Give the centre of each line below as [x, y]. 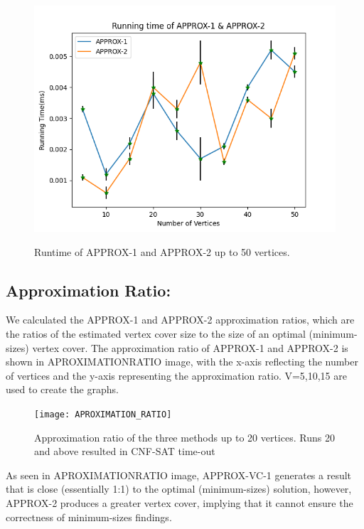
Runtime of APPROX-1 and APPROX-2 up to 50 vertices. [162, 251]
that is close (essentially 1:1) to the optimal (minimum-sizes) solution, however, [179, 489]
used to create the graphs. [62, 389]
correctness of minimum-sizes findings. [89, 517]
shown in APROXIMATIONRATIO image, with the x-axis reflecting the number [182, 362]
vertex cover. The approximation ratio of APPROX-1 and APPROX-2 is [190, 347]
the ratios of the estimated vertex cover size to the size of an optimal [156, 333]
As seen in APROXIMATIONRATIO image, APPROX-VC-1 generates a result [179, 475]
